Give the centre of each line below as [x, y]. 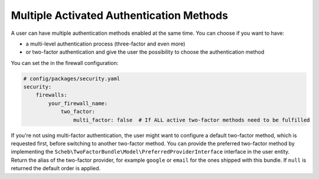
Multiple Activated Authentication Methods [120, 15]
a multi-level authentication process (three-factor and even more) [105, 44]
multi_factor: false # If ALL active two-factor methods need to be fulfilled [191, 120]
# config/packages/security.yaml [72, 79]
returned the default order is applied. [56, 168]
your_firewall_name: [78, 103]
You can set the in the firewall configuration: [65, 63]
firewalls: [51, 95]
